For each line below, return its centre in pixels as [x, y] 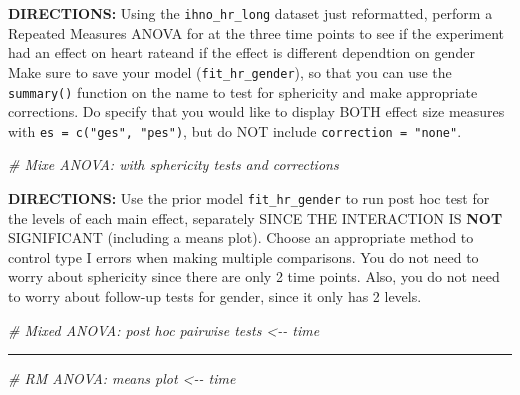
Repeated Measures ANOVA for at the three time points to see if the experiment [256, 32]
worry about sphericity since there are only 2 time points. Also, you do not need [254, 276]
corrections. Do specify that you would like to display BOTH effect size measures [256, 111]
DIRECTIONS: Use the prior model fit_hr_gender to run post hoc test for [249, 198]
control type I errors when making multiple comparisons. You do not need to [243, 256]
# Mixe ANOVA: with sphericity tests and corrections [173, 164]
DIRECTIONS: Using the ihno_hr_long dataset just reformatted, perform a [250, 13]
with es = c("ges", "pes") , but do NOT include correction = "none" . [235, 130]
